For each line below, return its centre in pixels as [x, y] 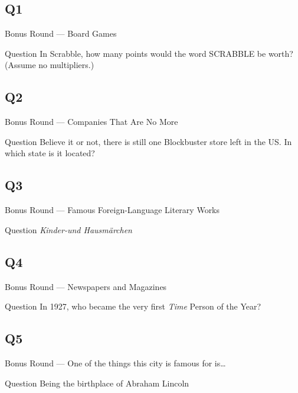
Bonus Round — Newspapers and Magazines [86, 286]
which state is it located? [50, 153]
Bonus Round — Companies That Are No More [91, 122]
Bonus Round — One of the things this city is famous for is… [115, 363]
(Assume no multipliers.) [50, 65]
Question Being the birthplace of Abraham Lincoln [97, 383]
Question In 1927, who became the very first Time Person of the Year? [133, 306]
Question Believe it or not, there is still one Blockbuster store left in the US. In [148, 141]
